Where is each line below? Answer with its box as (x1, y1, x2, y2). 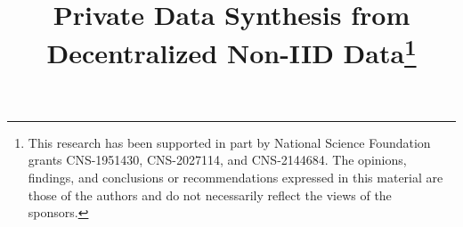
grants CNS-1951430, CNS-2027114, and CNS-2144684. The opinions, (28, 150, 407, 169)
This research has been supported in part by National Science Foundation (28, 133, 431, 151)
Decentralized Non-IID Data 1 (46, 31, 417, 71)
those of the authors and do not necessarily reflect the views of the (28, 185, 392, 204)
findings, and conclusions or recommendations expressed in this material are (28, 168, 443, 187)
